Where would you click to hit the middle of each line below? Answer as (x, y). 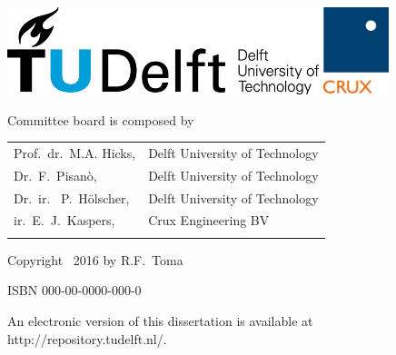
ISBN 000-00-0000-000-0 (74, 290)
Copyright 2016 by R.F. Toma (95, 259)
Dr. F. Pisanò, (55, 175)
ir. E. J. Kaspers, (64, 220)
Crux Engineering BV (209, 220)
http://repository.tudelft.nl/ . (87, 338)
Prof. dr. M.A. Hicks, (75, 152)
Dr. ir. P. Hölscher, (72, 197)
